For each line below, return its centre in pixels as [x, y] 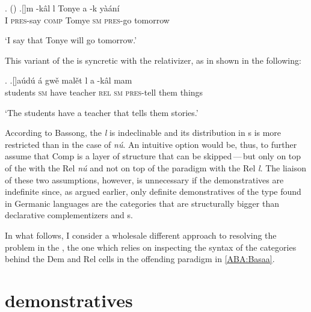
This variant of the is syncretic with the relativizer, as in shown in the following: [153, 60]
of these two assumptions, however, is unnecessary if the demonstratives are [144, 179]
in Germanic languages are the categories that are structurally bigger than [142, 203]
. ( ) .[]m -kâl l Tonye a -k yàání [62, 8]
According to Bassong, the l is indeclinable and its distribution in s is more [143, 133]
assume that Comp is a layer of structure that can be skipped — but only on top [153, 156]
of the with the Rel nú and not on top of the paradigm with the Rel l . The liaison [155, 167]
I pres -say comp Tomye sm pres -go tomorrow [87, 20]
